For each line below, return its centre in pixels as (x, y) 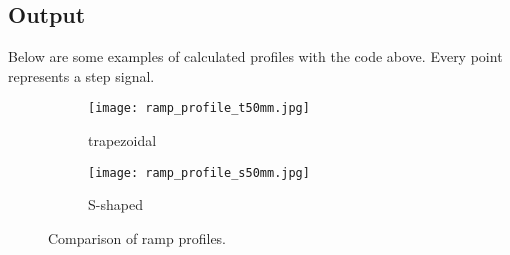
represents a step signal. (81, 75)
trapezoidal (122, 140)
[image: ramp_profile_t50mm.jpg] (199, 108)
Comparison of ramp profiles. (137, 237)
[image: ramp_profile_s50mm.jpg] (199, 172)
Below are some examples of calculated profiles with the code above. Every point (255, 56)
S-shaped (115, 204)
